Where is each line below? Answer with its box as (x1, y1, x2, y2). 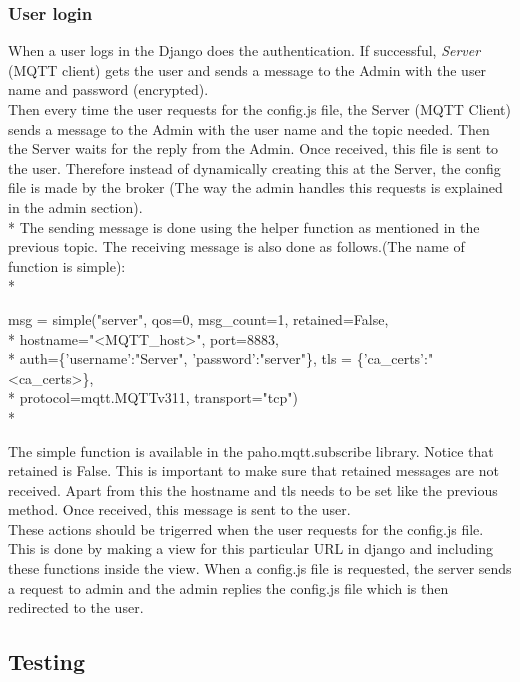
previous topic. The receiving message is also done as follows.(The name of (8, 236, 465, 257)
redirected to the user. (8, 597, 144, 618)
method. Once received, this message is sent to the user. (8, 499, 351, 520)
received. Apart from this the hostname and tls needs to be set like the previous (8, 479, 498, 500)
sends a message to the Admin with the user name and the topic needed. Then (8, 118, 490, 139)
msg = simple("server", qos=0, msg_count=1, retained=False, (8, 308, 389, 329)
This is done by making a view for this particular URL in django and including (8, 538, 493, 559)
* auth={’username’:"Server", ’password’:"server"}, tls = (8, 348, 352, 369)
